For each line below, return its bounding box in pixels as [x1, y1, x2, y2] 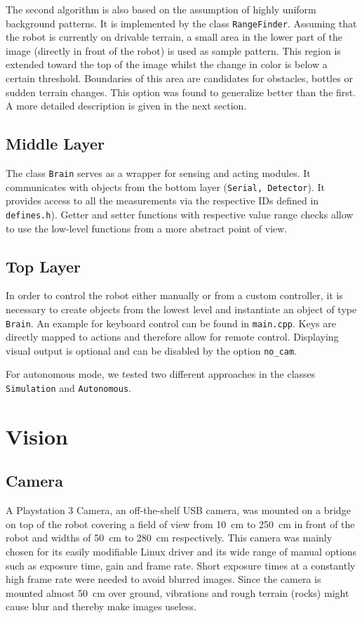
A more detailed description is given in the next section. [6, 98, 247, 113]
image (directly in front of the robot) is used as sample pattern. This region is [6, 43, 341, 58]
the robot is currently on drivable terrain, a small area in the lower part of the [6, 29, 343, 44]
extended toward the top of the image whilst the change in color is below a [6, 57, 328, 72]
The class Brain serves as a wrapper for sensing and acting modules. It [6, 166, 311, 180]
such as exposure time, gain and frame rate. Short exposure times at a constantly [6, 558, 356, 572]
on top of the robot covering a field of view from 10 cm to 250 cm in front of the [6, 516, 355, 531]
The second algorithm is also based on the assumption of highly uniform [6, 2, 316, 16]
